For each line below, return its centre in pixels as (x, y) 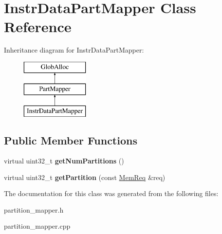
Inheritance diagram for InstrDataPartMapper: (74, 50)
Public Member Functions (71, 140)
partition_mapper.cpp (37, 226)
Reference (38, 27)
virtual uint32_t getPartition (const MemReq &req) (85, 177)
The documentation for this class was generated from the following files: (111, 193)
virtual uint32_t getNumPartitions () (64, 161)
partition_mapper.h (34, 209)
